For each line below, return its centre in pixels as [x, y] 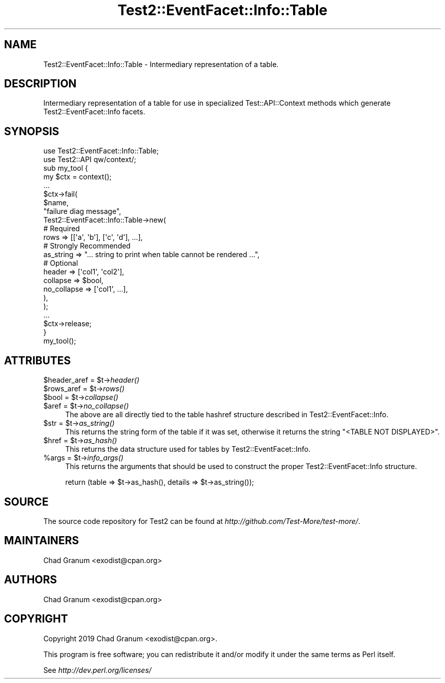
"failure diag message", [82, 211]
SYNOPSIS [32, 131]
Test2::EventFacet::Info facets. [94, 112]
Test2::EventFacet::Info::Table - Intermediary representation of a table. [161, 64]
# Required [62, 229]
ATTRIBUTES [38, 360]
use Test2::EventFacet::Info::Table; [101, 151]
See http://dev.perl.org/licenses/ [98, 670]
